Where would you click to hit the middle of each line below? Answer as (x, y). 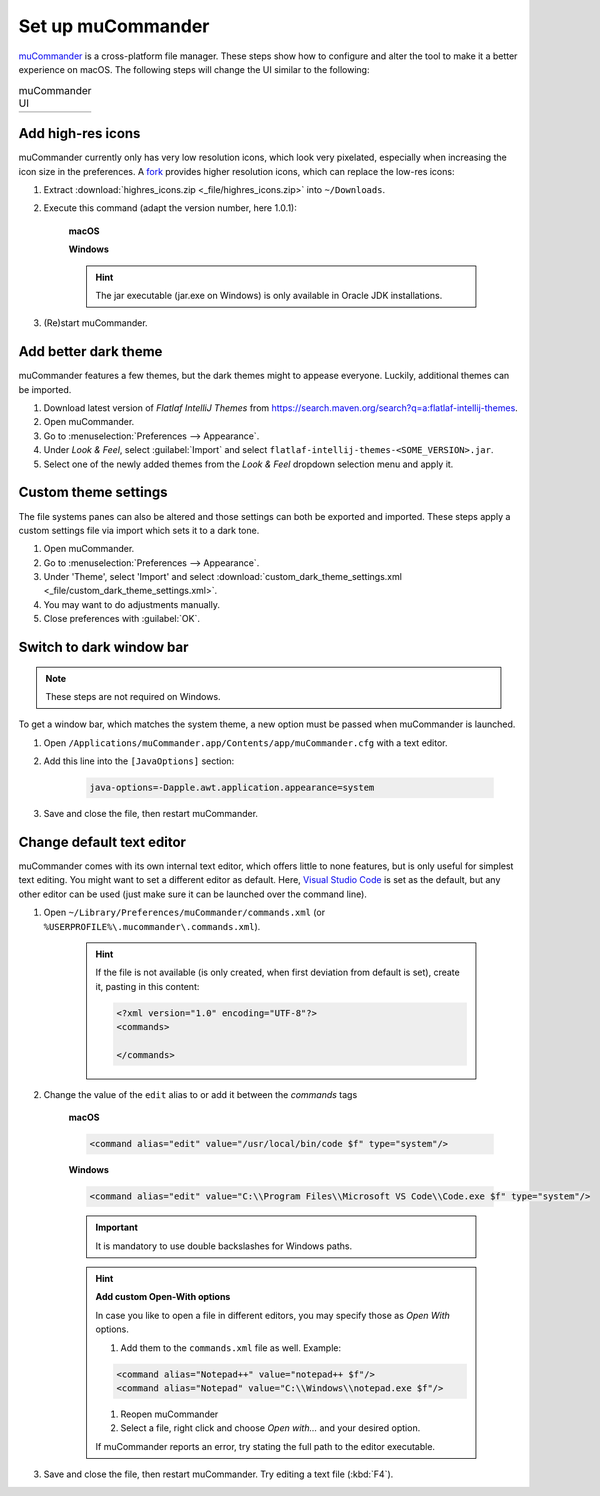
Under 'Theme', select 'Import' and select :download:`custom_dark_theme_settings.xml (222, 577)
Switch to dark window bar (103, 647)
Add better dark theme (90, 351)
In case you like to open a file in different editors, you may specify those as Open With (272, 1315)
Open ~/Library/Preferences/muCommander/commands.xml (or (184, 912)
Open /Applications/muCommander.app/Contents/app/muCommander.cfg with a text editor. (246, 742)
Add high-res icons (79, 133)
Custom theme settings (93, 492)
